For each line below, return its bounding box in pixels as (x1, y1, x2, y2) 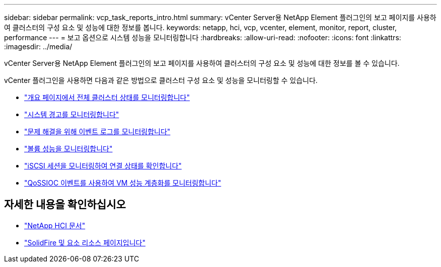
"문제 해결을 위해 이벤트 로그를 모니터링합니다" (24, 127, 171, 136)
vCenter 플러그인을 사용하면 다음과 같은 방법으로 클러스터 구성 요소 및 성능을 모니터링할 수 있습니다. (4, 76, 318, 84)
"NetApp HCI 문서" (24, 221, 86, 230)
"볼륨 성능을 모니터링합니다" (24, 144, 113, 153)
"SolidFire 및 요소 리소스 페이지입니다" (24, 238, 145, 247)
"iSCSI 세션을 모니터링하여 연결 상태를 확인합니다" (24, 161, 182, 170)
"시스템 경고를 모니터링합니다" (24, 110, 119, 119)
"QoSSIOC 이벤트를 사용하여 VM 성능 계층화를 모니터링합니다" (24, 179, 222, 187)
